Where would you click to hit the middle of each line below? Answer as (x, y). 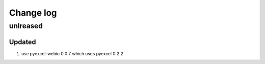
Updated (23, 42)
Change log (33, 13)
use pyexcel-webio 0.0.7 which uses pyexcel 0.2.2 (72, 53)
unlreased (26, 26)
